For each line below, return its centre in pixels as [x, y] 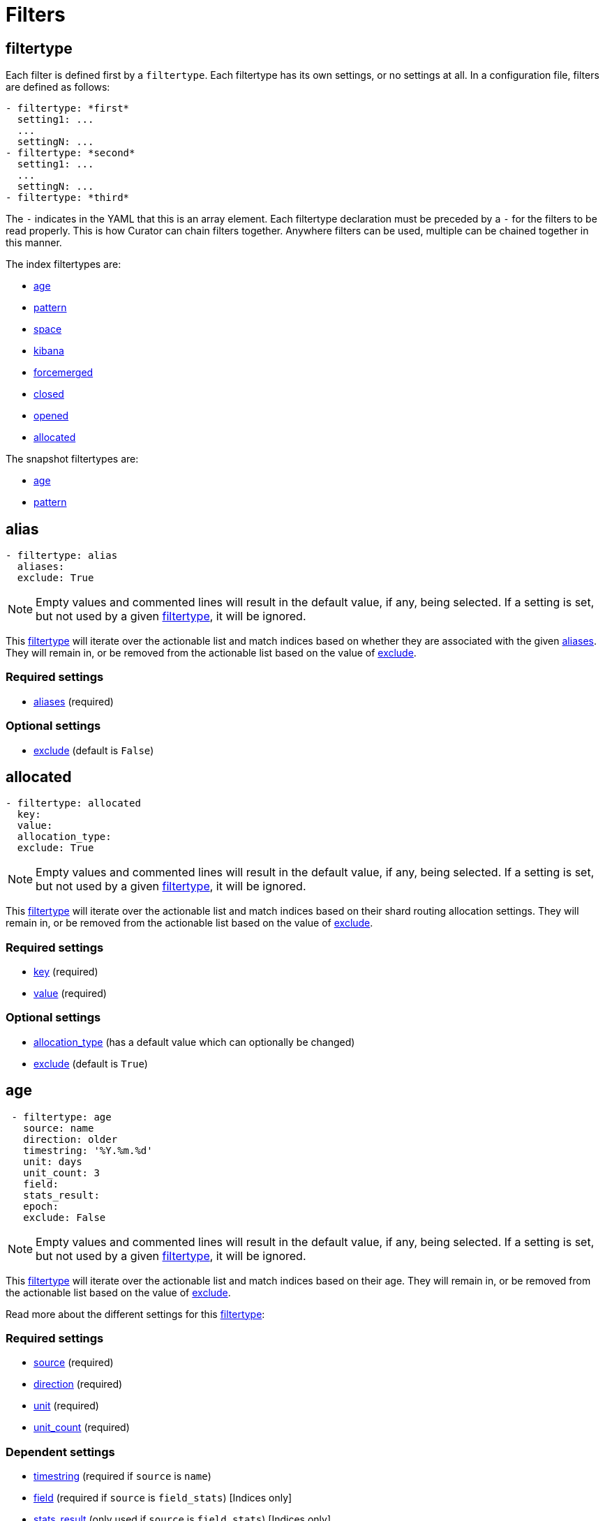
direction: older [70, 1139]
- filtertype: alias [62, 556]
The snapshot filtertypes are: [72, 459]
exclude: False [65, 1217]
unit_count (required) [82, 1428]
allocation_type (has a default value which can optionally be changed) [194, 1042]
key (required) [66, 972]
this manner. [34, 243]
